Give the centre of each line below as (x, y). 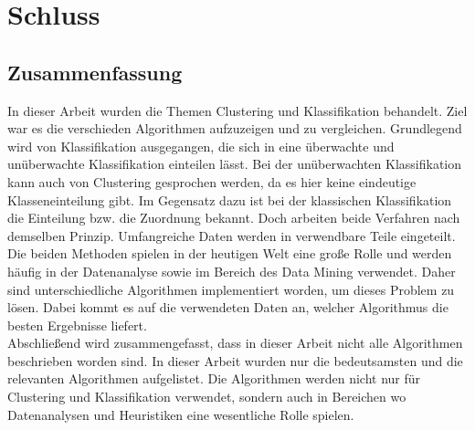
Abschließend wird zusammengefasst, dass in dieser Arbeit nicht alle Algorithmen (235, 343)
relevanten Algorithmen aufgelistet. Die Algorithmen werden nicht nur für (214, 378)
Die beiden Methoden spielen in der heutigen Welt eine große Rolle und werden (230, 253)
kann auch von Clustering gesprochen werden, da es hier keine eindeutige (212, 181)
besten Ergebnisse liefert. (77, 325)
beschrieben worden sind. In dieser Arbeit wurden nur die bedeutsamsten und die (235, 360)
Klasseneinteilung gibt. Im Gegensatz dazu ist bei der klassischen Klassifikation (230, 199)
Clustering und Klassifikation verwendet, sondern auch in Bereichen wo (207, 397)
